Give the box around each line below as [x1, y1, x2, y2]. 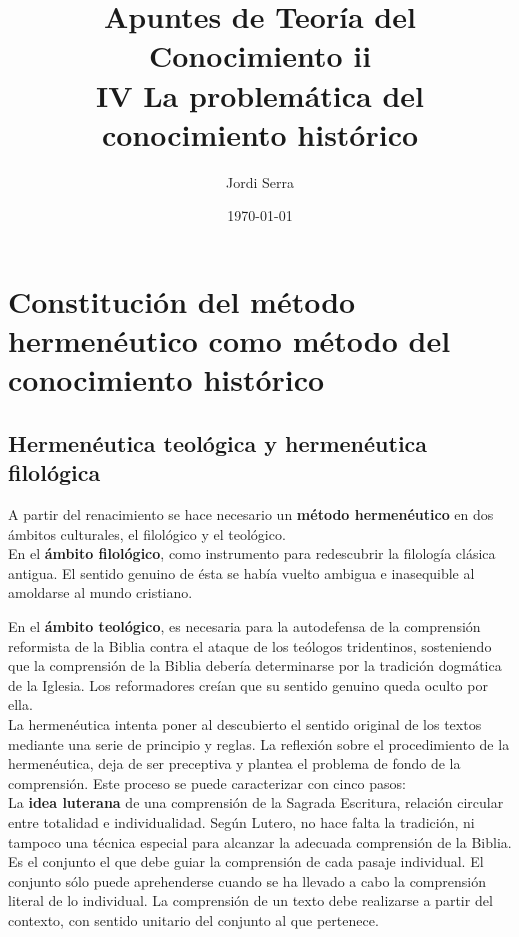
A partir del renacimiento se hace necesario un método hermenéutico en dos [8, 504, 494, 525]
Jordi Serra [226, 171, 294, 192]
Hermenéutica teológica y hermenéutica [8, 427, 428, 458]
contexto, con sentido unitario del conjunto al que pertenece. [8, 909, 379, 930]
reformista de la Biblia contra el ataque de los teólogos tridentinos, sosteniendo [8, 635, 492, 656]
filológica [8, 457, 101, 488]
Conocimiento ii [148, 35, 372, 76]
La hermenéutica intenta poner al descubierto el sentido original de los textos [8, 713, 482, 734]
